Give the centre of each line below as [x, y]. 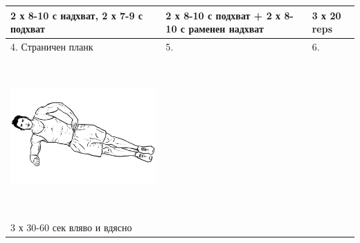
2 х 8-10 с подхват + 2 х [223, 15]
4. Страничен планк [52, 46]
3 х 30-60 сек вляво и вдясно [71, 227]
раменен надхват [226, 29]
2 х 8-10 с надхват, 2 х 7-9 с [77, 15]
